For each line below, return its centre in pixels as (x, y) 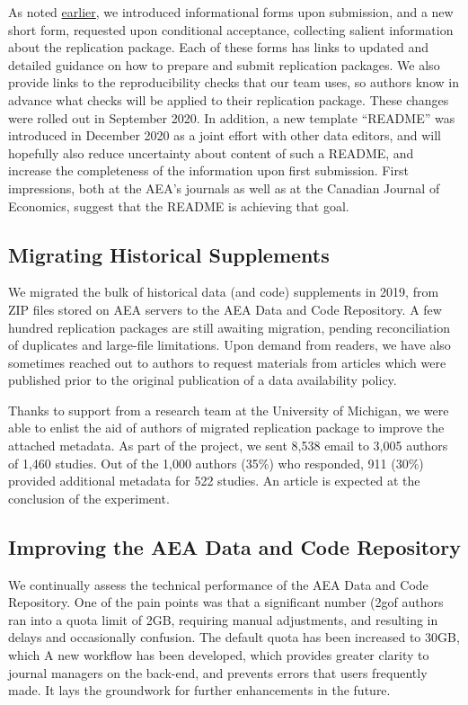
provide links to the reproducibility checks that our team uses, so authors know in (234, 82)
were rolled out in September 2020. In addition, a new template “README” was (232, 117)
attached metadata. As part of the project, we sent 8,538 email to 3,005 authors (228, 446)
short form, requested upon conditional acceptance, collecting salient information (231, 29)
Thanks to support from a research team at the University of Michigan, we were (229, 410)
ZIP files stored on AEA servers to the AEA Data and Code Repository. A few (225, 309)
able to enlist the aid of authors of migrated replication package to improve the (226, 428)
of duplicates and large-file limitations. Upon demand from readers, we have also (230, 345)
